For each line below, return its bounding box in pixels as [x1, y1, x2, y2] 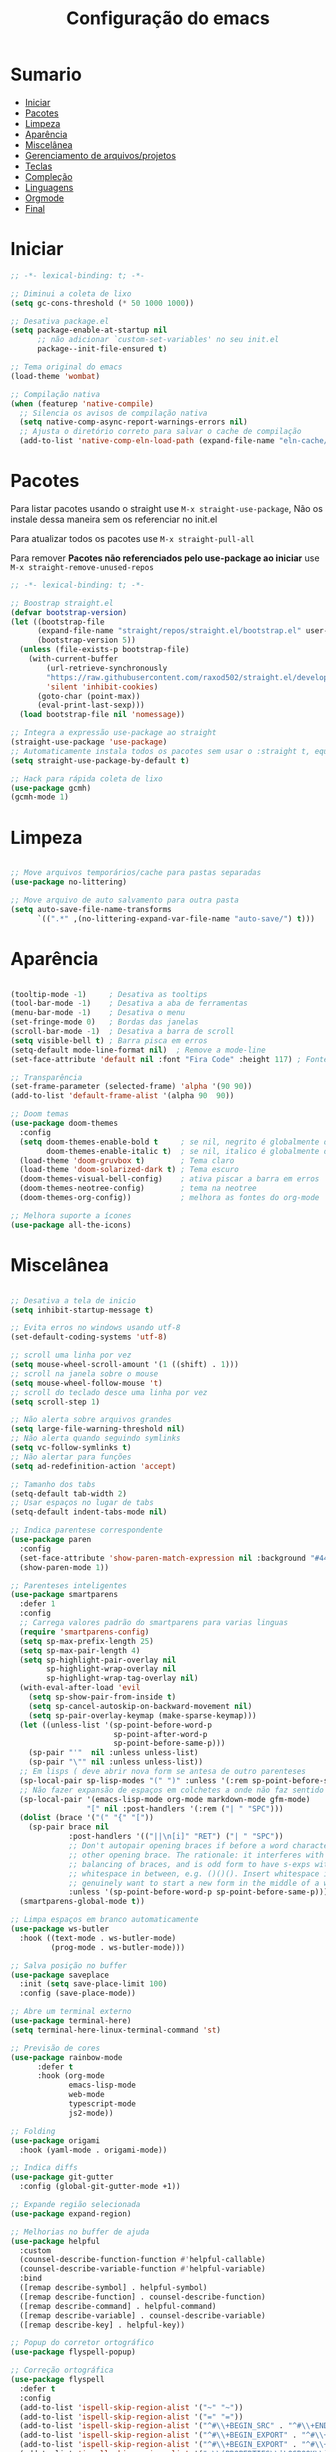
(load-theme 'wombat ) [10, 371, 101, 381]
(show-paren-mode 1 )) [19, 1562, 110, 1572]
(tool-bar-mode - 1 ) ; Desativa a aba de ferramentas [10, 998, 248, 1009]
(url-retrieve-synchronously [46, 663, 168, 673]
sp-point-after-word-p [113, 1729, 208, 1739]
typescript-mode [68, 2099, 137, 2109]
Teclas [24, 160, 53, 172]
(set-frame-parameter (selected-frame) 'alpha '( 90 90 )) [10, 1082, 253, 1092]
